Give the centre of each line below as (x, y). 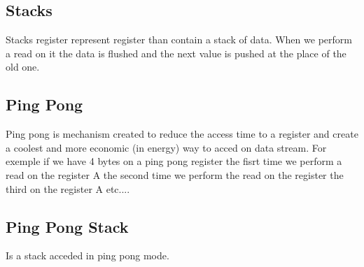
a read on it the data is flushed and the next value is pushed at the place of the (176, 53)
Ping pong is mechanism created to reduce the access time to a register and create (182, 134)
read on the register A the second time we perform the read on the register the (175, 174)
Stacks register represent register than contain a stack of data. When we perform (179, 39)
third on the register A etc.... (68, 188)
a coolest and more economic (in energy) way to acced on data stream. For (166, 147)
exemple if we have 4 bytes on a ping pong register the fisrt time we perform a (174, 161)
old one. (23, 67)
